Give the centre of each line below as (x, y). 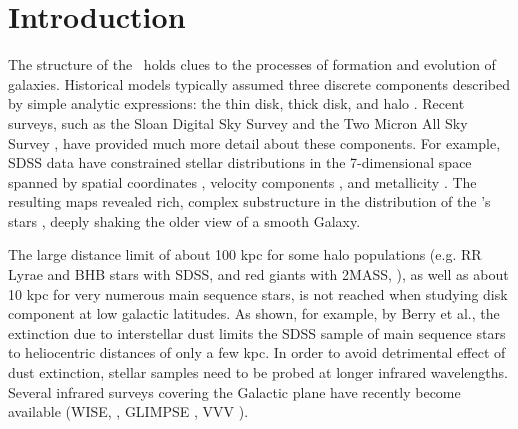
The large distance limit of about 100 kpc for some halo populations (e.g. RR (245, 254)
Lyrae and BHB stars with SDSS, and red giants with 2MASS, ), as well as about (258, 274)
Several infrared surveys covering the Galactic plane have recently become (234, 391)
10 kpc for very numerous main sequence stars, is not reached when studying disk (258, 293)
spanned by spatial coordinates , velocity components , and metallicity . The (242, 181)
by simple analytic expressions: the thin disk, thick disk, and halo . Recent (236, 103)
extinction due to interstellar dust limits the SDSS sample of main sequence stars (257, 332)
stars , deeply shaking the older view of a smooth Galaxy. (184, 220)
